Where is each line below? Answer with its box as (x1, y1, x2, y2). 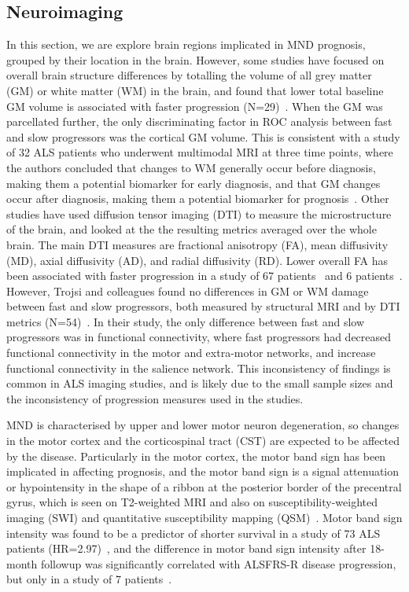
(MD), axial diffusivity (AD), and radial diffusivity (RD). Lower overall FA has (6, 252, 388, 268)
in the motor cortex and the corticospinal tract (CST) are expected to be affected (6, 432, 400, 449)
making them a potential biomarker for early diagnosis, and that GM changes (6, 175, 381, 191)
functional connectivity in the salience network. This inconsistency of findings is (6, 359, 391, 376)
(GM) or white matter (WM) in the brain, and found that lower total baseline (6, 82, 384, 98)
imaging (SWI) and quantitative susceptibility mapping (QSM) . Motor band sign (6, 509, 403, 526)
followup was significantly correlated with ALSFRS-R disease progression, (40, 555, 396, 572)
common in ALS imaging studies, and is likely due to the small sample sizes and (6, 375, 393, 392)
